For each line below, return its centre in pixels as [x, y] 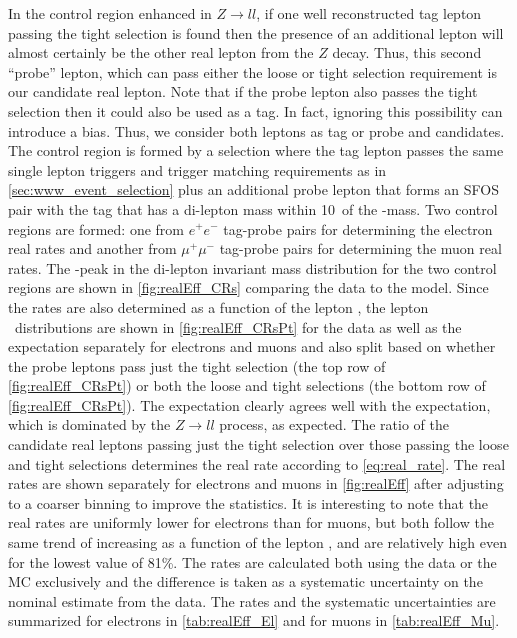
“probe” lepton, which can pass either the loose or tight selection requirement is [252, 71]
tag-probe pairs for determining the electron [358, 228]
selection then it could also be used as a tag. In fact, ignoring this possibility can [255, 110]
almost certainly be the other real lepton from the [161, 52]
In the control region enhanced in [110, 13]
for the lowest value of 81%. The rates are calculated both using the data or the [252, 561]
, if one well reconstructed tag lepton [369, 13]
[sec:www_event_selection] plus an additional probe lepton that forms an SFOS [254, 189]
